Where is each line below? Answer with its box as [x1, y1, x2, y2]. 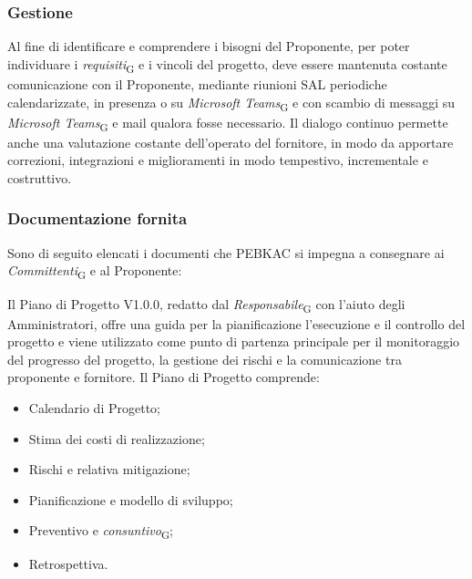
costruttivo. [7, 168, 72, 187]
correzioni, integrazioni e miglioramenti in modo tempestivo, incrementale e [7, 150, 428, 170]
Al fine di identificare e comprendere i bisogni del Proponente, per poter [7, 36, 410, 56]
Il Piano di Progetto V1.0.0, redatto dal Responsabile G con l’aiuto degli [7, 294, 405, 315]
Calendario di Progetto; [28, 398, 160, 417]
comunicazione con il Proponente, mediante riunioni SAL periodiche [7, 74, 387, 93]
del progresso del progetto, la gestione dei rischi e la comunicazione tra [7, 349, 402, 368]
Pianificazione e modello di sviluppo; [28, 490, 233, 509]
